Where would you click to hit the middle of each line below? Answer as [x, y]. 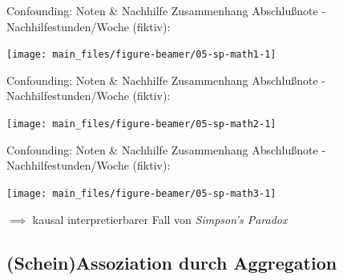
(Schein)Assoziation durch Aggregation [172, 262]
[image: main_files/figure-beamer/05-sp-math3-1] [141, 193]
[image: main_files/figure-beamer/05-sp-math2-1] [141, 124]
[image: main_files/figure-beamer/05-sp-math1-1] [141, 55]
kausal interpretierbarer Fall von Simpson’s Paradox [160, 219]
